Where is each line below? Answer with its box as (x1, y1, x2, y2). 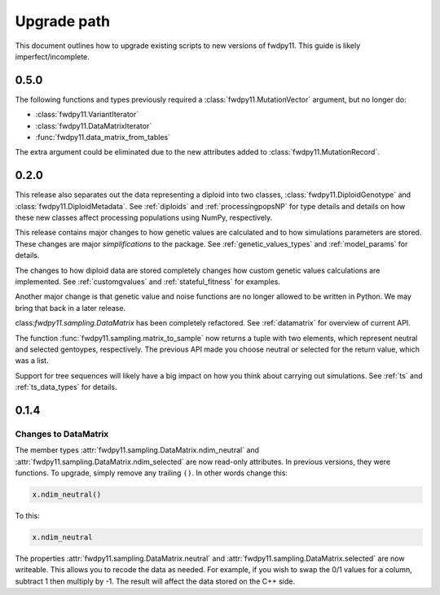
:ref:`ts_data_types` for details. (15, 383, 117, 392)
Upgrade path (15, 12, 111, 30)
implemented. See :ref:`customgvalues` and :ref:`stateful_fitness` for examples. (15, 277, 281, 287)
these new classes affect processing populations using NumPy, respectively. (15, 212, 273, 223)
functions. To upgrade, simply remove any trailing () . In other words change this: (15, 468, 288, 478)
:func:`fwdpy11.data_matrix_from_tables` (35, 133, 171, 142)
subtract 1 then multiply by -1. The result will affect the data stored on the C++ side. (15, 576, 295, 586)
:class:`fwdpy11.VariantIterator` (35, 110, 139, 120)
